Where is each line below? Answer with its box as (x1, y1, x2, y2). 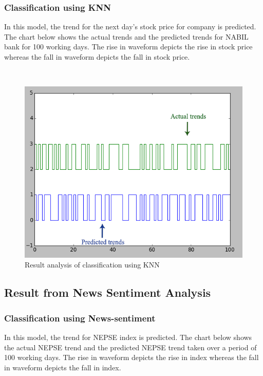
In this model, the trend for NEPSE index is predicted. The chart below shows (4, 331, 252, 342)
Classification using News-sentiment (4, 311, 156, 324)
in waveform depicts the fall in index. (4, 362, 121, 372)
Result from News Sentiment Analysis (4, 284, 211, 300)
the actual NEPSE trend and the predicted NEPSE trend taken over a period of (4, 342, 257, 352)
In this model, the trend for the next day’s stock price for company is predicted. (4, 21, 256, 32)
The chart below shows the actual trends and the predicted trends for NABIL (4, 31, 249, 42)
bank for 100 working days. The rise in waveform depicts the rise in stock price (4, 41, 253, 52)
